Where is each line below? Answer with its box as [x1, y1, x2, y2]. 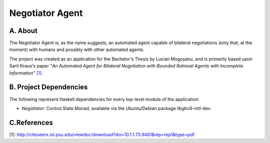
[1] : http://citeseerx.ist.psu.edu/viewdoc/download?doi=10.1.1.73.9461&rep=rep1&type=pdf [9, 131, 195, 137]
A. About [9, 26, 37, 35]
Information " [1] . [9, 70, 43, 76]
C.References [9, 118, 53, 127]
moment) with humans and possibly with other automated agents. [9, 46, 144, 52]
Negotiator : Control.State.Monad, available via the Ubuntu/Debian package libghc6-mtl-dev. [21, 105, 212, 111]
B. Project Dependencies [9, 83, 88, 91]
